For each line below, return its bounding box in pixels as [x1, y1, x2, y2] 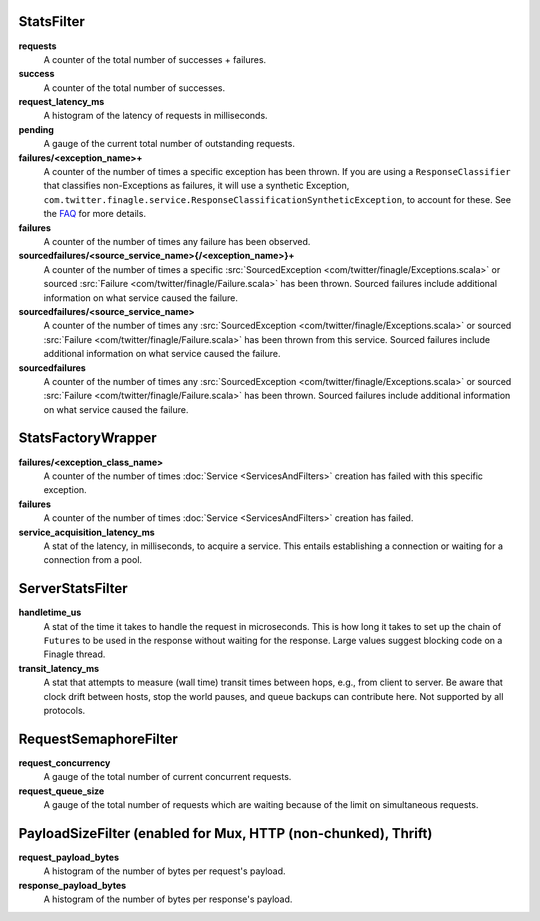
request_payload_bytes [18, 851, 120, 863]
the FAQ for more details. [43, 208, 147, 220]
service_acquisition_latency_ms [18, 526, 155, 538]
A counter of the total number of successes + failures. [43, 53, 267, 65]
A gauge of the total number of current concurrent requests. [43, 771, 292, 783]
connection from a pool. [43, 554, 143, 566]
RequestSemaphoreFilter [18, 730, 179, 747]
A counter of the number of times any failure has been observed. [43, 235, 311, 247]
